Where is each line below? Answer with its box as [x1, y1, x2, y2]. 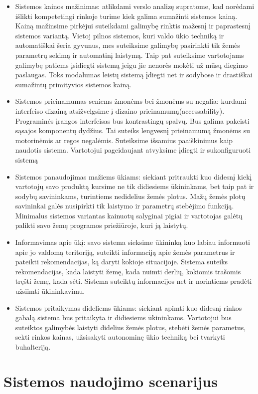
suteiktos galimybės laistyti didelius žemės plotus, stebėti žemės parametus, [15, 322, 246, 332]
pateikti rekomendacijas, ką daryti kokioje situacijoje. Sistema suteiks [15, 256, 228, 267]
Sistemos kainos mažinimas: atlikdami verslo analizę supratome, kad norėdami [15, 1, 255, 11]
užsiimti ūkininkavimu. [15, 286, 85, 296]
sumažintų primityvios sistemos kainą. [15, 79, 132, 89]
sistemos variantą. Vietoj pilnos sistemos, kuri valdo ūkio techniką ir [15, 30, 224, 40]
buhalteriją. [15, 342, 51, 352]
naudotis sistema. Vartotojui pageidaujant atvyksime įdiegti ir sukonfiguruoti [15, 145, 251, 155]
